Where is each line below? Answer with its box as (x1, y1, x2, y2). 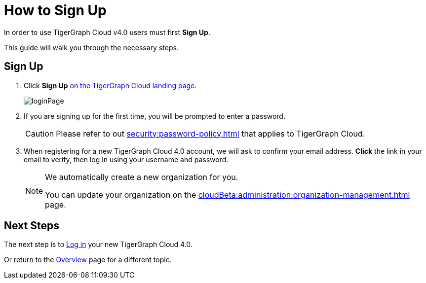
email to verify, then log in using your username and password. (24, 155, 229, 164)
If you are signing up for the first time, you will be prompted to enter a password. (24, 111, 285, 120)
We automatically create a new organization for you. (45, 172, 238, 182)
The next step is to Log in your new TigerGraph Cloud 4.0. (4, 240, 193, 249)
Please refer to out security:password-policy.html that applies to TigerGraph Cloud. (56, 128, 365, 139)
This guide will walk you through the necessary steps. (4, 43, 179, 52)
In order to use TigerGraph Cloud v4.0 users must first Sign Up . (4, 28, 210, 36)
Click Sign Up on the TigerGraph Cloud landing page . (24, 81, 197, 90)
